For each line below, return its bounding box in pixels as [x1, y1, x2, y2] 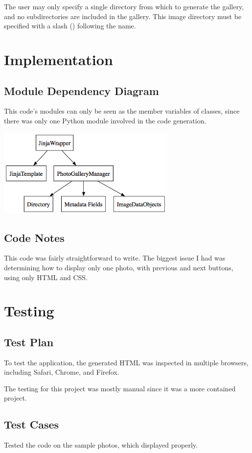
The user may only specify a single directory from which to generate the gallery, [4, 1, 244, 11]
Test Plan [4, 334, 54, 349]
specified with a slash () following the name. [4, 21, 136, 31]
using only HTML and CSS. [4, 272, 88, 282]
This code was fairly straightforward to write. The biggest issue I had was [4, 253, 226, 263]
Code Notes [4, 230, 65, 245]
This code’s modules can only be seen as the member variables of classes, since [4, 106, 240, 116]
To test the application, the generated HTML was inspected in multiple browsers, [4, 357, 249, 367]
